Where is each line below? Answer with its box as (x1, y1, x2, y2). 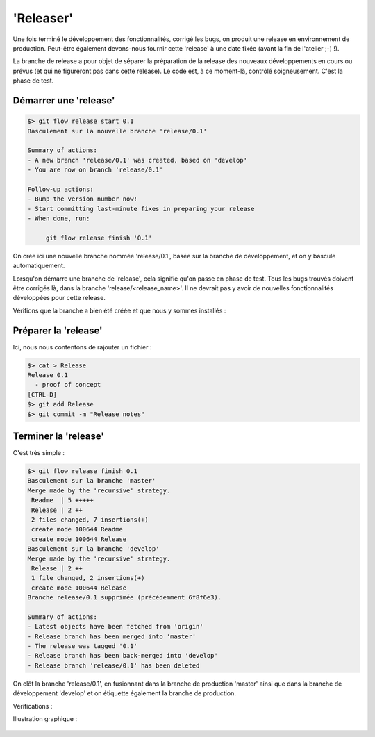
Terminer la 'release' (12, 430, 104, 442)
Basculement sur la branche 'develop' (27, 545, 160, 553)
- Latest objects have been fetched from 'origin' (27, 622, 204, 631)
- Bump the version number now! (27, 195, 138, 203)
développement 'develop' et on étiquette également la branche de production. (12, 689, 236, 697)
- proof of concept (35, 381, 101, 389)
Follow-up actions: (27, 185, 94, 193)
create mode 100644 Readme (31, 525, 123, 533)
